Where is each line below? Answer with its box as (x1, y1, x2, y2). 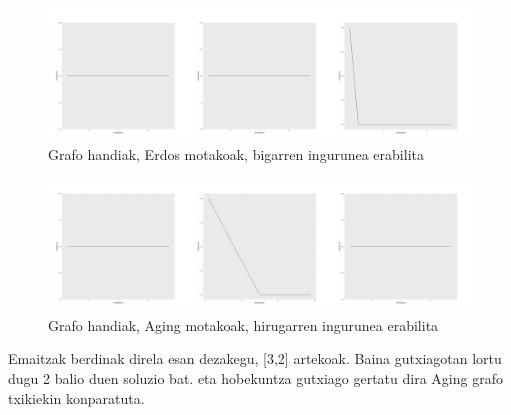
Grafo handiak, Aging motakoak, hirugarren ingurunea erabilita (48, 314, 439, 335)
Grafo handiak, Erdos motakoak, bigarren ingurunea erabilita (48, 144, 424, 165)
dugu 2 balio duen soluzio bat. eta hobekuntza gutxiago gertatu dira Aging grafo (8, 367, 503, 388)
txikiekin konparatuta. (8, 387, 145, 408)
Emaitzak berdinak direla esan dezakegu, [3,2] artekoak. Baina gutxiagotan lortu (8, 348, 502, 369)
